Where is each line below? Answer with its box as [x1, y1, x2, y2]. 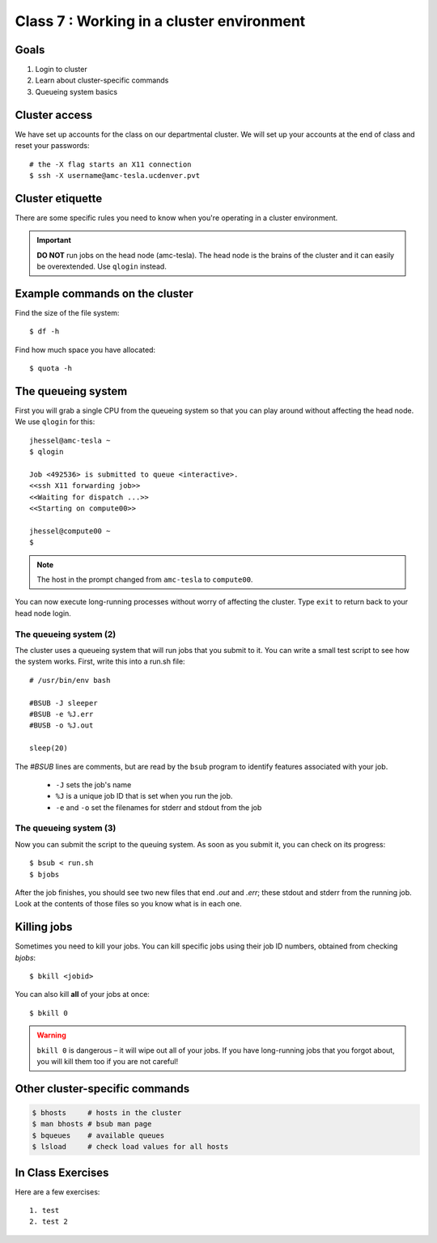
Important [36, 235, 72, 245]
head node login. [15, 608, 72, 618]
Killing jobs [15, 920, 73, 934]
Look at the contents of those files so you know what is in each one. [15, 899, 242, 909]
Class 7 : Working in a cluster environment [15, 12, 306, 30]
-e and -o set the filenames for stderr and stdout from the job [55, 802, 262, 812]
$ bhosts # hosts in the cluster [32, 1109, 182, 1118]
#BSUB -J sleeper [29, 698, 98, 707]
